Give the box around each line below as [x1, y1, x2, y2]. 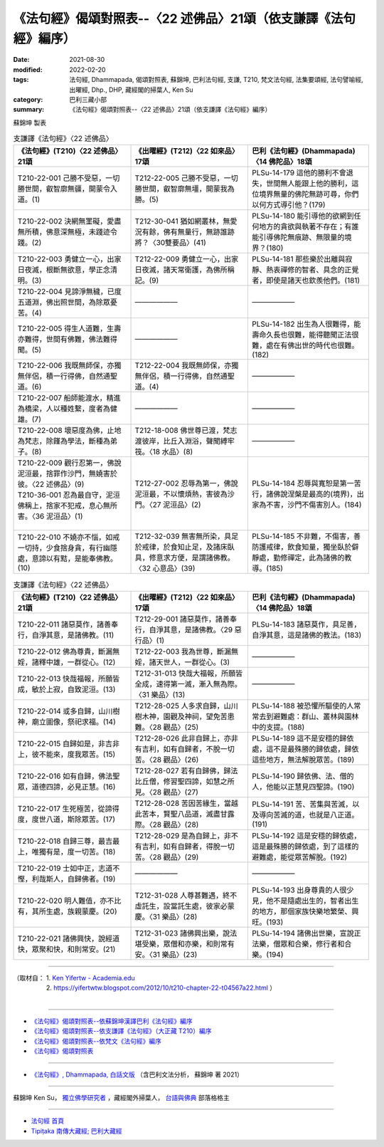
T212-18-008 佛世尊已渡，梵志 [134, 426, 238, 436]
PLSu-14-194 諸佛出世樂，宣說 [252, 928, 355, 938]
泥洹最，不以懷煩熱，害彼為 [134, 489, 228, 499]
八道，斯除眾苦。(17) [46, 814, 115, 824]
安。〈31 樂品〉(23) [134, 949, 198, 959]
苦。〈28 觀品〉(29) [134, 852, 199, 861]
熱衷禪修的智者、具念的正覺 [266, 265, 359, 275]
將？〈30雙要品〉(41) [134, 238, 206, 248]
